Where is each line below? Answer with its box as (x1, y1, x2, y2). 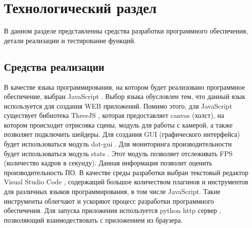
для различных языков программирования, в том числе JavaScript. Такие (4, 186, 220, 196)
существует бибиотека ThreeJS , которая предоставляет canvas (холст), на (4, 110, 224, 120)
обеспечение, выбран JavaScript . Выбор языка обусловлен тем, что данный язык (4, 91, 246, 101)
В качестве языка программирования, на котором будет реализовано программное (4, 81, 245, 92)
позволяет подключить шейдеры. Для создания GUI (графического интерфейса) (4, 129, 240, 139)
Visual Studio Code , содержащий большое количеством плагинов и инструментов (4, 177, 249, 187)
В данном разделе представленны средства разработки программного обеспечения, (4, 26, 248, 36)
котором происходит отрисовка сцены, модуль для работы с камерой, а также (4, 119, 233, 130)
